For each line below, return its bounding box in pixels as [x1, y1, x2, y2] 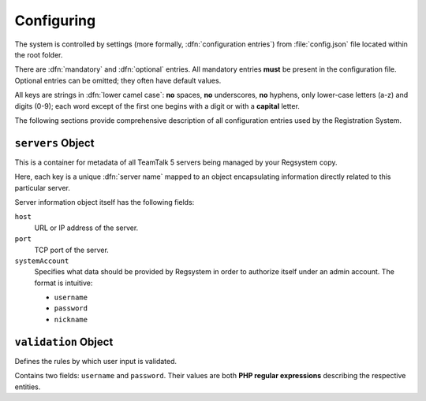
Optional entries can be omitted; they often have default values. [14, 76, 222, 85]
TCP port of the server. [34, 245, 110, 254]
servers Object [14, 136, 95, 150]
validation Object [14, 335, 114, 348]
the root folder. [14, 50, 63, 59]
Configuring [14, 12, 96, 29]
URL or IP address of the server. [34, 223, 139, 232]
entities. [14, 382, 41, 392]
